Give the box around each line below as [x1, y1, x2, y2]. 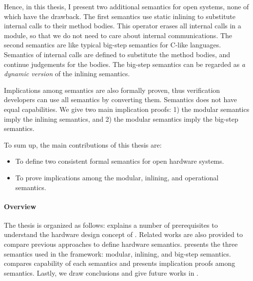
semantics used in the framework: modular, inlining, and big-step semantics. [4, 248, 231, 259]
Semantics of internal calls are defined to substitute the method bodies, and [4, 49, 231, 59]
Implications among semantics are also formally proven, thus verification [4, 85, 220, 95]
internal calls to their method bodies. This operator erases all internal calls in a [4, 21, 241, 31]
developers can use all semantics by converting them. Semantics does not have [4, 94, 237, 105]
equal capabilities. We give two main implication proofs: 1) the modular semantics [4, 104, 250, 114]
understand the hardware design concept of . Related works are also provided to [4, 229, 243, 239]
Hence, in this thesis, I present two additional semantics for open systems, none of [4, 1, 249, 11]
